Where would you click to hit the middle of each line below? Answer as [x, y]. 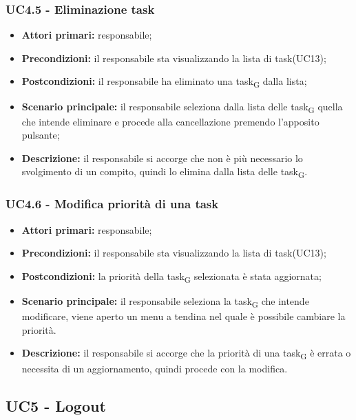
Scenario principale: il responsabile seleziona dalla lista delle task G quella [182, 107]
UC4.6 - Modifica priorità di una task [112, 204]
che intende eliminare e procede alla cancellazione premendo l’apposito [170, 121]
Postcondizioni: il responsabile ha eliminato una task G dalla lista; [164, 82]
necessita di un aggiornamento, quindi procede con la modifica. [155, 368]
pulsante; [41, 135]
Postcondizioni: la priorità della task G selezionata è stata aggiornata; [171, 277]
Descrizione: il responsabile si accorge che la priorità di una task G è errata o [186, 354]
